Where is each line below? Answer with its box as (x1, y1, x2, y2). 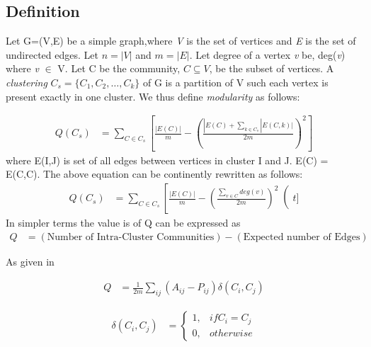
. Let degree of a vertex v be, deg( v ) (189, 47, 346, 62)
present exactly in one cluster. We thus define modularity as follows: (6, 89, 300, 103)
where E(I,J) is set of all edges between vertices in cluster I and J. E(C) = (6, 152, 329, 167)
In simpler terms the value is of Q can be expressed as (6, 215, 241, 230)
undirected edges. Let (6, 47, 98, 62)
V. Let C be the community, (57, 61, 181, 76)
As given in (6, 254, 55, 268)
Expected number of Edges (243, 232, 360, 242)
